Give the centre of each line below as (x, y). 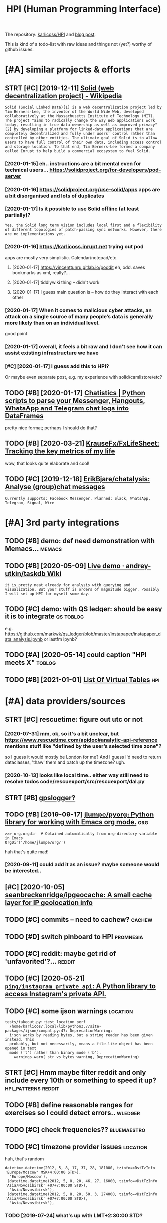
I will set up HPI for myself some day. (48, 594)
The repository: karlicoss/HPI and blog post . (51, 35)
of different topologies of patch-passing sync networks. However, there (83, 230)
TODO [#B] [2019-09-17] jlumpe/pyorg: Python (79, 815)
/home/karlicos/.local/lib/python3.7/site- (55, 1027)
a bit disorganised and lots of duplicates (55, 196)
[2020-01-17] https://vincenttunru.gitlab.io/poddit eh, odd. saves (79, 267)
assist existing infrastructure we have (52, 353)
